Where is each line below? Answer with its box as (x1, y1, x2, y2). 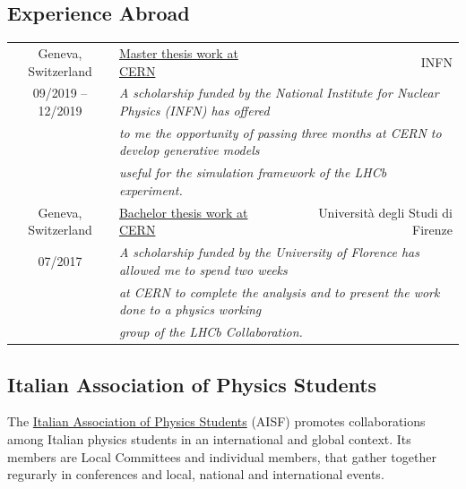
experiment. (118, 180, 183, 199)
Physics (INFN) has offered (118, 100, 270, 119)
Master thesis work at (118, 43, 238, 62)
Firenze (412, 220, 453, 239)
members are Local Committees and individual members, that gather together (7, 447, 436, 466)
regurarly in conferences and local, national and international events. (7, 465, 384, 484)
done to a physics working (118, 300, 262, 319)
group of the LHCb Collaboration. (118, 322, 303, 341)
